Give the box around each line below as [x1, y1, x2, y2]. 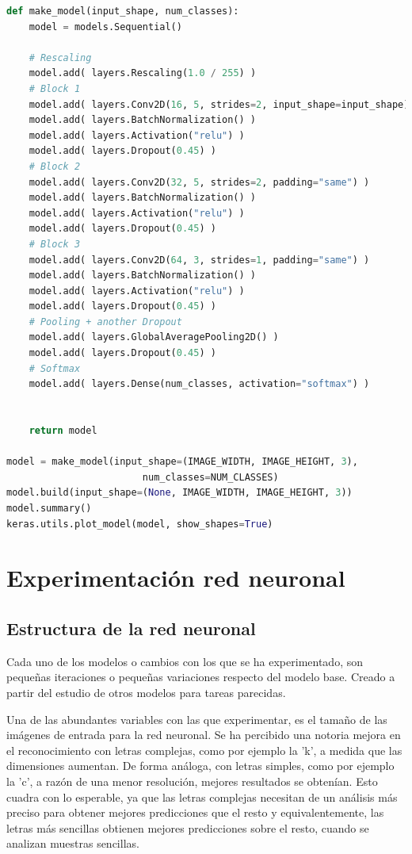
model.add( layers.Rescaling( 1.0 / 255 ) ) [29, 67, 257, 79]
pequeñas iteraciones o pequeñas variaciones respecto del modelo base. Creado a [6, 668, 395, 685]
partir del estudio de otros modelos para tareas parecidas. [6, 684, 286, 700]
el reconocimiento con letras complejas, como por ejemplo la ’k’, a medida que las [6, 741, 402, 758]
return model [29, 425, 97, 437]
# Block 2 [29, 160, 81, 172]
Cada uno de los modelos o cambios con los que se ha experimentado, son [6, 653, 364, 669]
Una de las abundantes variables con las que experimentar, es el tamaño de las [6, 710, 387, 727]
